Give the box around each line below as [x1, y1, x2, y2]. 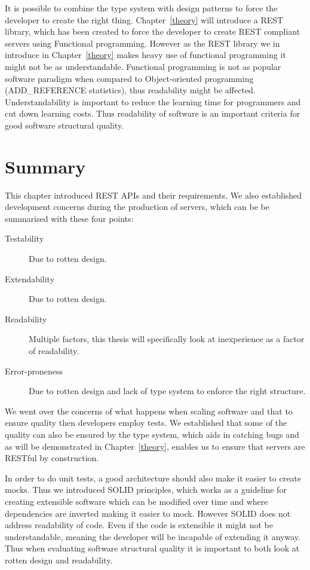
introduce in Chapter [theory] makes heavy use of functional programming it [5, 48, 286, 61]
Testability [5, 232, 44, 245]
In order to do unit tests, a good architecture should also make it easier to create [5, 471, 302, 484]
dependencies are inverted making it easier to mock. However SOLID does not [5, 507, 291, 519]
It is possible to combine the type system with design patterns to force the [5, 2, 278, 14]
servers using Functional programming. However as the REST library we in [5, 36, 280, 49]
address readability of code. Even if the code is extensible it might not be [5, 519, 273, 531]
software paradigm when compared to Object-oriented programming [5, 72, 254, 84]
